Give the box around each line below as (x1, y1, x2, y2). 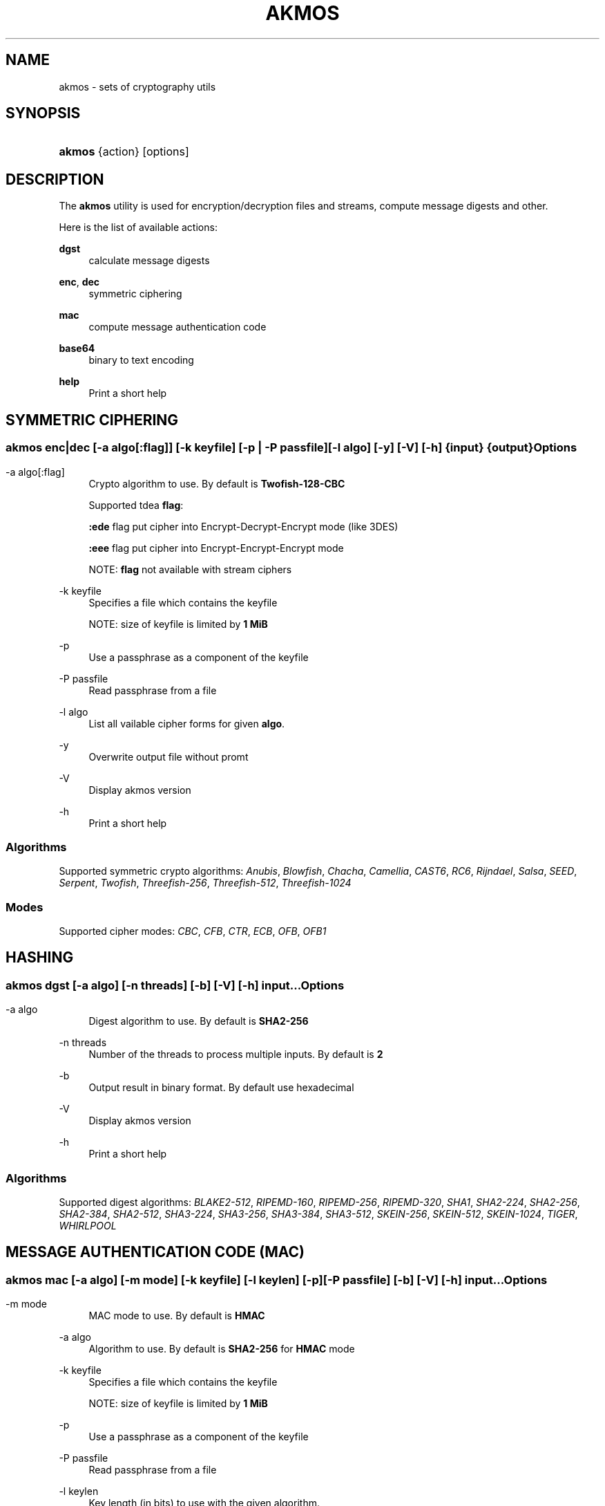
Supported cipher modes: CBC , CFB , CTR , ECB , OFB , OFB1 (59, 925, 327, 937)
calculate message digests (88, 254, 210, 267)
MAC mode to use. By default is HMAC (88, 1310, 265, 1322)
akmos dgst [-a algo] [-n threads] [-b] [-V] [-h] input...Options (6, 978, 345, 992)
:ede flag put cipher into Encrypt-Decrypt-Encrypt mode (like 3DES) (88, 520, 398, 532)
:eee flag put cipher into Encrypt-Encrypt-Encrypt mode (88, 541, 344, 554)
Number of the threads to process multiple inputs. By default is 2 (88, 1048, 383, 1061)
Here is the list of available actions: (59, 221, 218, 234)
